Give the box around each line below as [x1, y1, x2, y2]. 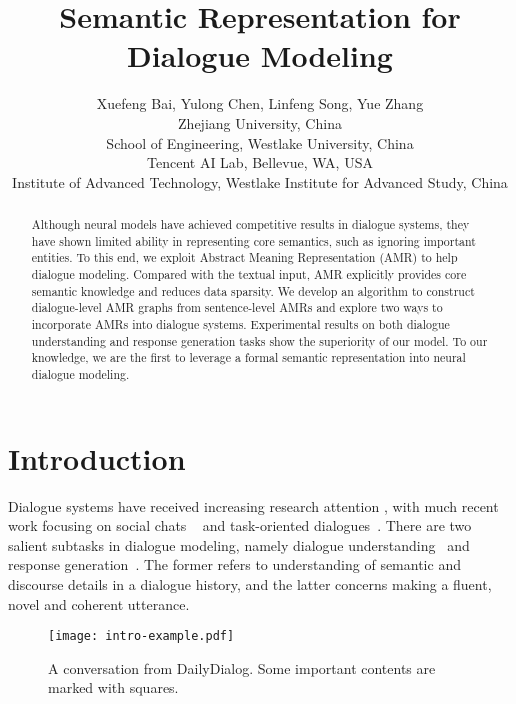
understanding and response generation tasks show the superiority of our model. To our [31, 332, 488, 349]
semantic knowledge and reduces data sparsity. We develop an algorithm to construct [31, 282, 475, 299]
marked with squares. [48, 677, 179, 698]
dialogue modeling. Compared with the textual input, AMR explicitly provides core [31, 266, 467, 283]
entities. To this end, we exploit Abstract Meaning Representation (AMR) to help [31, 249, 458, 266]
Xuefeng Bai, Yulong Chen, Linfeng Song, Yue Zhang [96, 93, 424, 114]
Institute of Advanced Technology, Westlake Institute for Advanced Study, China [12, 171, 508, 192]
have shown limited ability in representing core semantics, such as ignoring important [31, 232, 476, 249]
